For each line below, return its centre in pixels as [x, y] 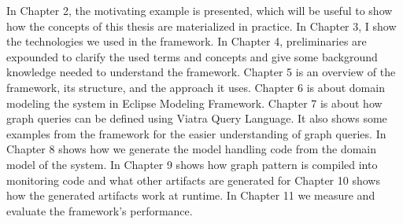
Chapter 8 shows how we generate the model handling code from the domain [192, 149]
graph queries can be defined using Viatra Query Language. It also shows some [197, 118]
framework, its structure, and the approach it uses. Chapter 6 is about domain [196, 87]
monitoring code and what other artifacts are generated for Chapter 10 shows [193, 180]
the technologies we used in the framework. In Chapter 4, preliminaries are [187, 41]
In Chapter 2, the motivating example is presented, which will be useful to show [200, 10]
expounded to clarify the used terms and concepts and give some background [192, 56]
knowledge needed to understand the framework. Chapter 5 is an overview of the [201, 72]
